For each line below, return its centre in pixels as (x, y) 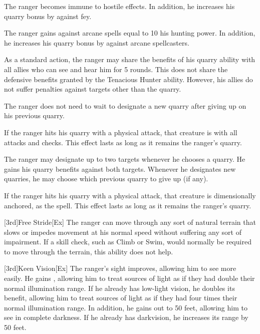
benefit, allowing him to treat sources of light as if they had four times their (121, 298)
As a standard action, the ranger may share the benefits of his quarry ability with (130, 59)
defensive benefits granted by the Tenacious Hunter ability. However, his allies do (128, 79)
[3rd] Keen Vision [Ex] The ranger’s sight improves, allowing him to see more (120, 268)
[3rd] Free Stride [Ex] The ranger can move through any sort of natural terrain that (130, 222)
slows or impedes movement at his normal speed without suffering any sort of (123, 232)
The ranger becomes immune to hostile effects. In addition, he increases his (119, 6)
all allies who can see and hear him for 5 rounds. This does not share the (116, 69)
